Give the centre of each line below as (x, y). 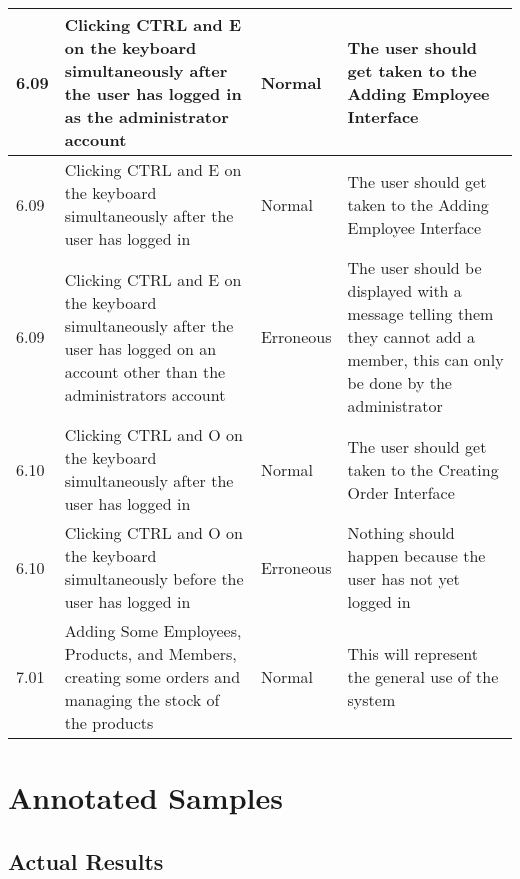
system (371, 699)
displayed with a (404, 290)
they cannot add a (411, 336)
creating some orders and (152, 676)
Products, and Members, (150, 653)
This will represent (412, 653)
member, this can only (425, 359)
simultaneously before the (154, 578)
